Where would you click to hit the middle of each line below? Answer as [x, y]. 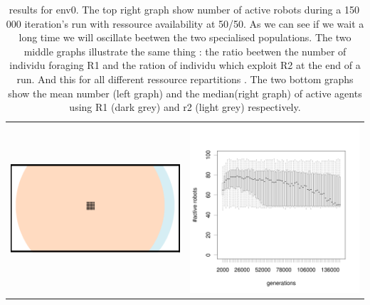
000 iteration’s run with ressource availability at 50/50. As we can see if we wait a [185, 23]
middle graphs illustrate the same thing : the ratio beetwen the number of [185, 51]
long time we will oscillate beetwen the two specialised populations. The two [185, 37]
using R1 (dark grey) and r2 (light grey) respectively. [185, 107]
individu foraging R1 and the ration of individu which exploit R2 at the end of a [185, 65]
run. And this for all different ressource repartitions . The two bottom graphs [185, 79]
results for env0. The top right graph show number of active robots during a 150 [184, 9]
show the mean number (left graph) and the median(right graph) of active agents [185, 93]
